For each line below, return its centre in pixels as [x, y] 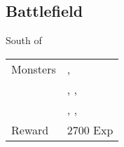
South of [24, 40]
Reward [30, 129]
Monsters [34, 69]
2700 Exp [90, 129]
